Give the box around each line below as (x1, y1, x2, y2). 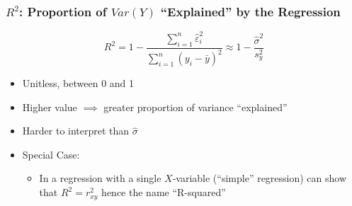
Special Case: (22, 147, 80, 161)
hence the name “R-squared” (101, 185, 226, 200)
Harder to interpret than (22, 123, 130, 138)
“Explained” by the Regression (160, 2, 341, 20)
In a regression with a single (39, 171, 161, 185)
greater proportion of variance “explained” (103, 99, 288, 114)
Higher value (22, 99, 77, 114)
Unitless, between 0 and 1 (22, 76, 135, 91)
